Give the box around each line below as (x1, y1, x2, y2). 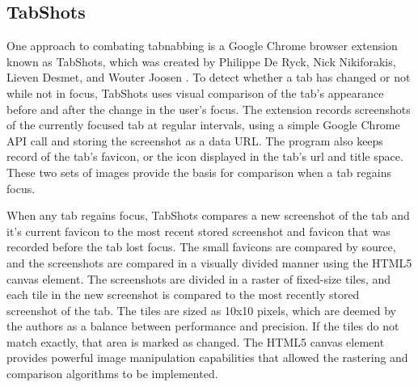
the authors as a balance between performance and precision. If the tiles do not (6, 318, 399, 334)
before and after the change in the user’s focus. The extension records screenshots (6, 100, 411, 117)
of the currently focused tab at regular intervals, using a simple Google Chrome (6, 116, 400, 133)
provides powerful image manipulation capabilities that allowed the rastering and (6, 349, 408, 366)
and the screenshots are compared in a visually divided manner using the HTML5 (6, 254, 412, 271)
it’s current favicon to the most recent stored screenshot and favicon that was (6, 222, 391, 239)
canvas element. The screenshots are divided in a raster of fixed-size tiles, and (6, 270, 391, 287)
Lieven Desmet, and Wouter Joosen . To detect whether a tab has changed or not (6, 69, 411, 86)
